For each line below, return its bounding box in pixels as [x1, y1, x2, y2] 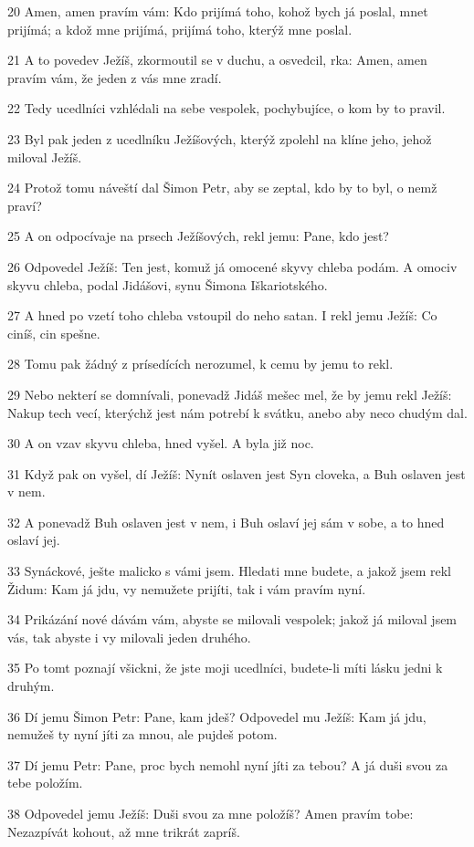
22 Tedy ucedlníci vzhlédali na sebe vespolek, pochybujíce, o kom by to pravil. [7, 99, 446, 118]
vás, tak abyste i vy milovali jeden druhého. [7, 627, 251, 646]
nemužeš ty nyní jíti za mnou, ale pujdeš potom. [7, 725, 278, 744]
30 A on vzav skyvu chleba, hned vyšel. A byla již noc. [7, 434, 314, 453]
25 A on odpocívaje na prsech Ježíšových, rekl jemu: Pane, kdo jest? [7, 226, 389, 246]
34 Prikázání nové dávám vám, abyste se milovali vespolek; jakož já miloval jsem [7, 610, 458, 629]
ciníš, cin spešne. [7, 323, 100, 342]
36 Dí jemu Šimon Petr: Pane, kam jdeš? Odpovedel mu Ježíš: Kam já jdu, [7, 706, 427, 726]
